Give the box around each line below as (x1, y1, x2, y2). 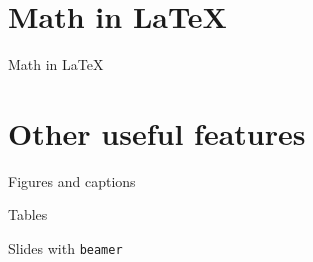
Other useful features (8, 112, 306, 153)
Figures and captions (8, 170, 136, 191)
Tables (8, 204, 48, 225)
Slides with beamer (8, 238, 123, 259)
